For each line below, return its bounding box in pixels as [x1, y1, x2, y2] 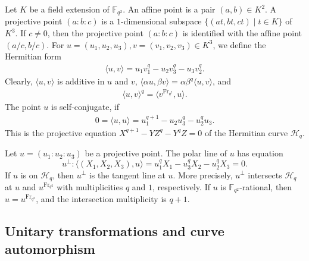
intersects [248, 168, 282, 181]
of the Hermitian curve [204, 126, 288, 139]
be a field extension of [29, 3, 110, 15]
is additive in [57, 75, 105, 87]
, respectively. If [152, 180, 210, 193]
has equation [237, 147, 283, 159]
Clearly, [5, 75, 33, 87]
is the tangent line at [89, 168, 166, 181]
